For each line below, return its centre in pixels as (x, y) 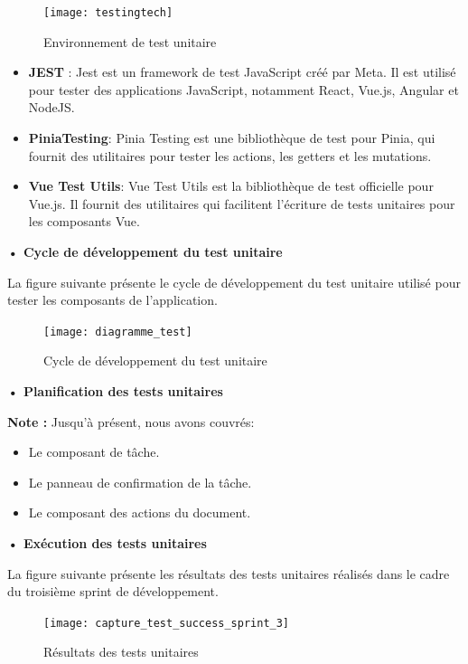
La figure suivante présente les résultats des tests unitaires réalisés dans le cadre (229, 573)
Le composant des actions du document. (140, 512)
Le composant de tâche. (94, 452)
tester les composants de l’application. (112, 300)
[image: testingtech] (108, 13)
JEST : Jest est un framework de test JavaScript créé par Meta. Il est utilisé (242, 72)
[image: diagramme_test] (118, 332)
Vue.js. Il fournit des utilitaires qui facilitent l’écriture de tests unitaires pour (242, 203)
